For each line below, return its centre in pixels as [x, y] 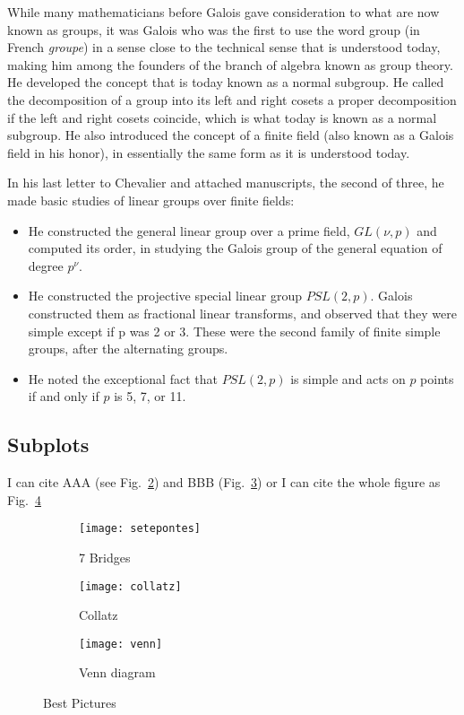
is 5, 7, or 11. [150, 396]
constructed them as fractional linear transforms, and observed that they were [243, 313]
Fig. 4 [24, 499]
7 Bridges [105, 557]
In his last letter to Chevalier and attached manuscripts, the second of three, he [226, 183]
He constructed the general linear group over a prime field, [189, 230]
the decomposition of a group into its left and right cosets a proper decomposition [232, 99]
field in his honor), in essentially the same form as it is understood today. [209, 152]
